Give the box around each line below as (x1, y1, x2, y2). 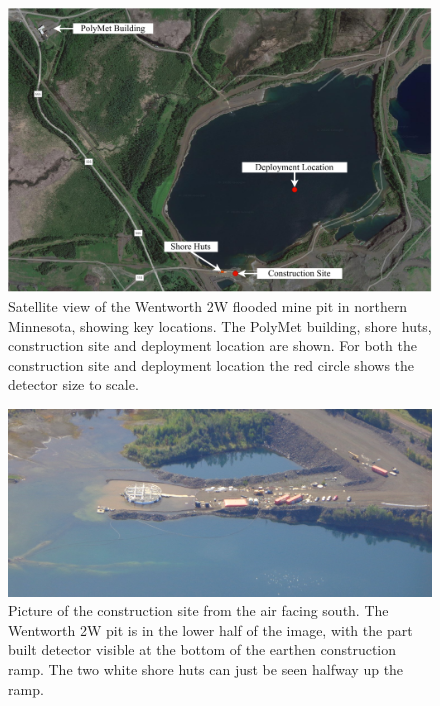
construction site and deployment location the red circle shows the (8, 354, 415, 375)
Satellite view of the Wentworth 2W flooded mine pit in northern (8, 296, 408, 317)
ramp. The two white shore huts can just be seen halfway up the (8, 658, 404, 679)
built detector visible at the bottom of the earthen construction (8, 639, 397, 660)
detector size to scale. (8, 374, 139, 395)
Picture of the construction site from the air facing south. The (8, 600, 389, 621)
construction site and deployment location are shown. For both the (8, 335, 417, 356)
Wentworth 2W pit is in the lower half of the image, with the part (8, 619, 413, 640)
